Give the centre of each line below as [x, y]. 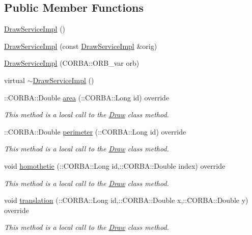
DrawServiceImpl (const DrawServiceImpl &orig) [81, 46]
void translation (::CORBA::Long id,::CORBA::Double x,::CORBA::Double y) [126, 200]
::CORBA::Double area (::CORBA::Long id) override [87, 97]
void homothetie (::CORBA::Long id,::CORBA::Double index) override [115, 165]
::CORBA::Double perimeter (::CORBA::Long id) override [95, 131]
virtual [15, 80]
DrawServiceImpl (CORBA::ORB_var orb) [72, 63]
